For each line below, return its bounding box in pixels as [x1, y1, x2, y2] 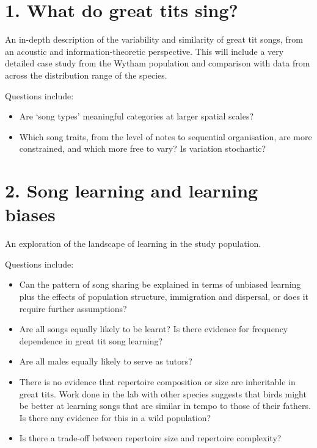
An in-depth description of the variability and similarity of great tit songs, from [5, 33, 303, 46]
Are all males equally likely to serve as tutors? [19, 355, 192, 368]
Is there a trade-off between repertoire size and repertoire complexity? [19, 432, 282, 444]
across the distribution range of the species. [5, 68, 167, 81]
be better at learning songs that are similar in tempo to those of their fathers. [19, 399, 311, 412]
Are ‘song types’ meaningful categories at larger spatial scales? [19, 110, 254, 123]
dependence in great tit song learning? [19, 334, 163, 347]
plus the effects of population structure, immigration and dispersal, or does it [19, 290, 308, 302]
